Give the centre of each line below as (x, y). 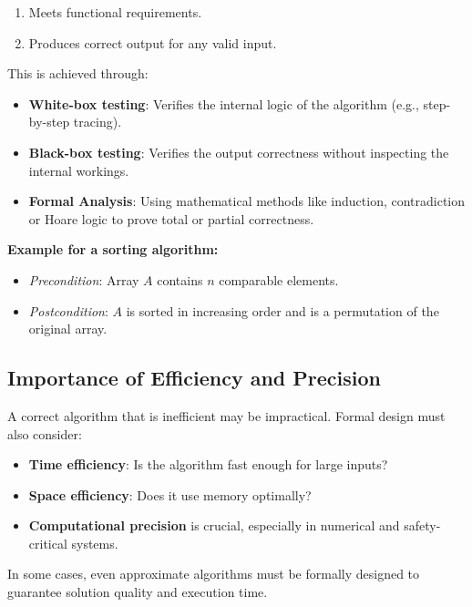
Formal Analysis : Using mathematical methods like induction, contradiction (247, 201)
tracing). (97, 122)
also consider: (45, 433)
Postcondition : (68, 310)
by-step (49, 122)
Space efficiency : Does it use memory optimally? (170, 494)
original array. (68, 329)
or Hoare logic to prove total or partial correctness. (171, 218)
